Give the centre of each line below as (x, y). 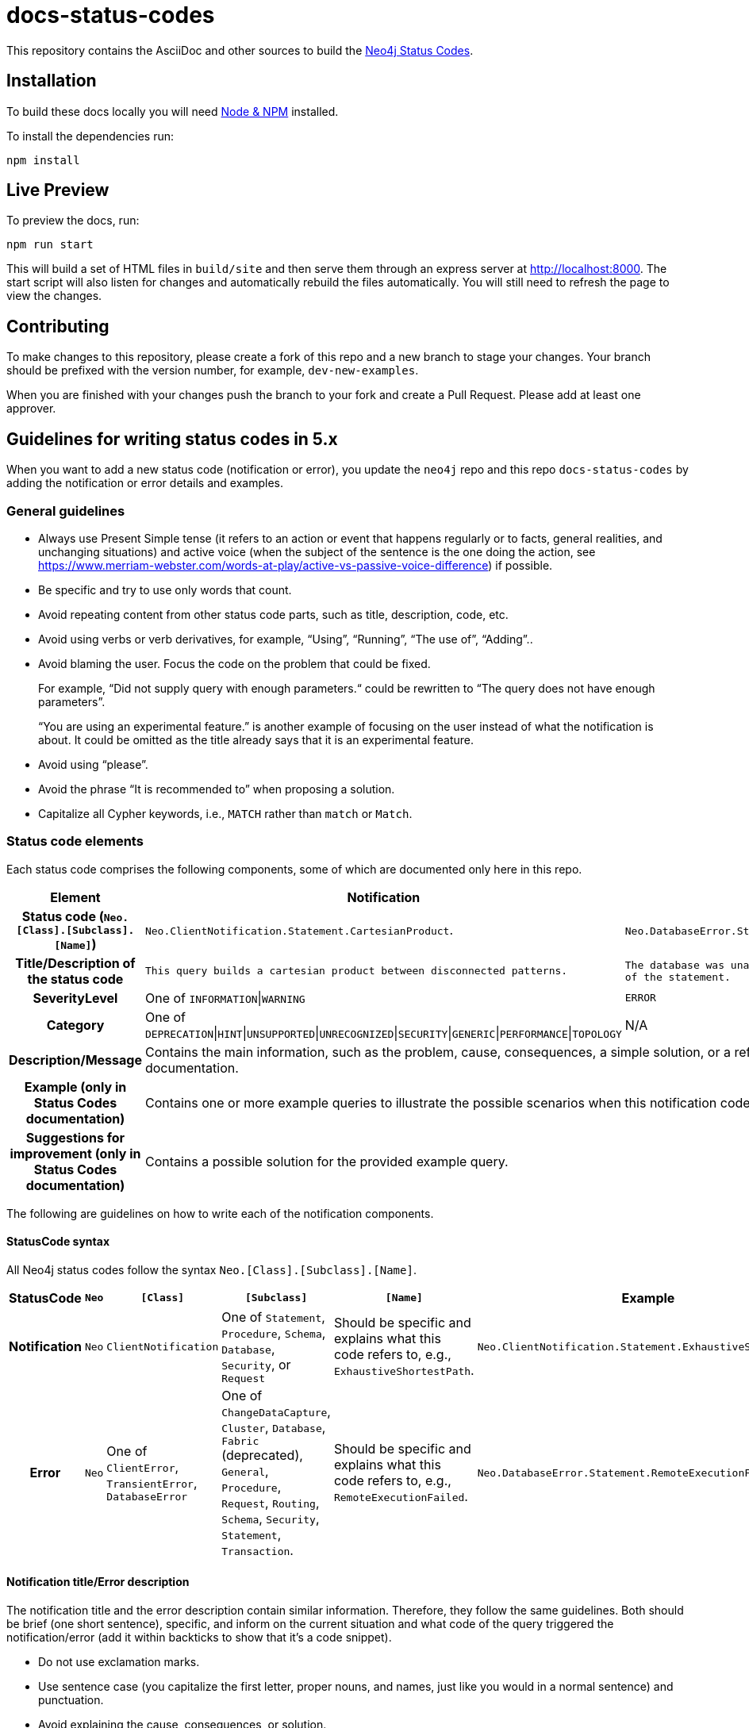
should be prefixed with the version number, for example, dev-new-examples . (213, 371)
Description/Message (75, 1060)
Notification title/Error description (98, 1582)
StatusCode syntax (58, 1242)
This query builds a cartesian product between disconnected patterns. (356, 971)
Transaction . (257, 1550)
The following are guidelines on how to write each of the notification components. (220, 1213)
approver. (31, 409)
